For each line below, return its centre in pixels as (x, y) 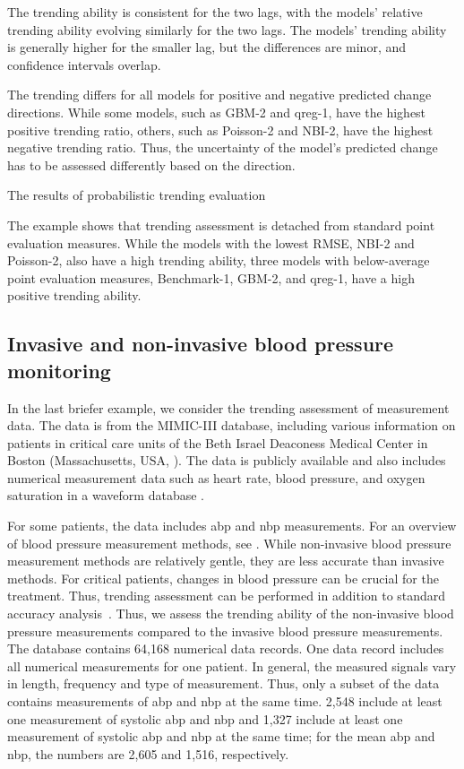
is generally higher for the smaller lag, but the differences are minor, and (207, 47)
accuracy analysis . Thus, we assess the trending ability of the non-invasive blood (231, 613)
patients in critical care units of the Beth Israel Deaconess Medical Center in (218, 442)
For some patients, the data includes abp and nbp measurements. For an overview (232, 526)
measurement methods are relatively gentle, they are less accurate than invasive (226, 561)
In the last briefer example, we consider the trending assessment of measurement (228, 407)
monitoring (59, 370)
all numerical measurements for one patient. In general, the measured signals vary (232, 665)
